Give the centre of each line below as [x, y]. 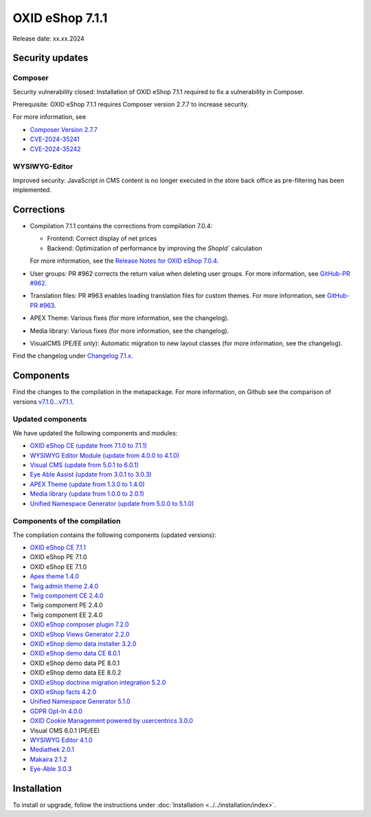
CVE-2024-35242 [56, 149]
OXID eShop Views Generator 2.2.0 [80, 634]
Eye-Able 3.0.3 [51, 769]
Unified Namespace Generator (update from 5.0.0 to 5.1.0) [112, 503]
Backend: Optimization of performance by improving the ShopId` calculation [155, 248]
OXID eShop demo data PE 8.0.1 [75, 663]
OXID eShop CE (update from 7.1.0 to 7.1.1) [89, 446]
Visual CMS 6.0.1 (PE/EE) [65, 730]
